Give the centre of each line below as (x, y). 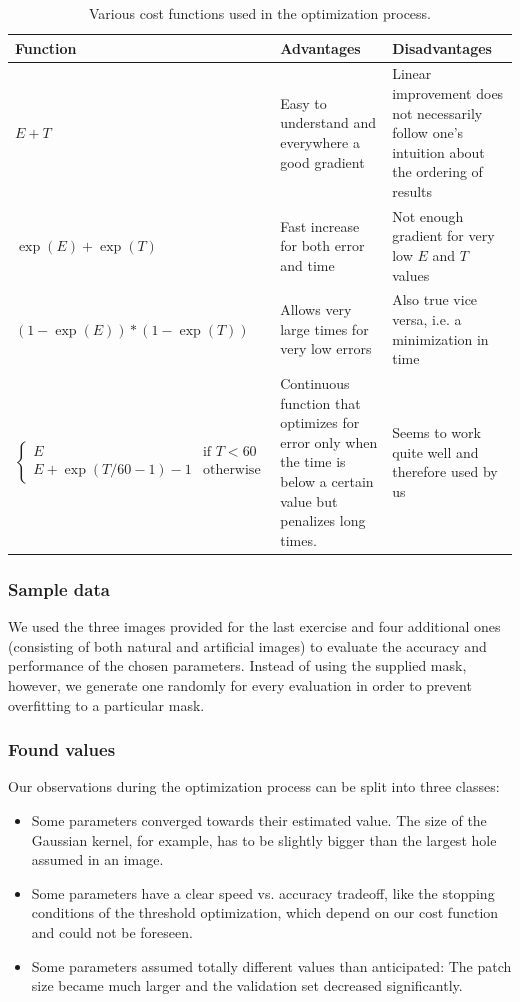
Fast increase (320, 225)
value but (309, 500)
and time (307, 264)
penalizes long (323, 520)
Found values (62, 749)
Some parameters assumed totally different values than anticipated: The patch (271, 965)
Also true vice (435, 299)
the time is (313, 461)
